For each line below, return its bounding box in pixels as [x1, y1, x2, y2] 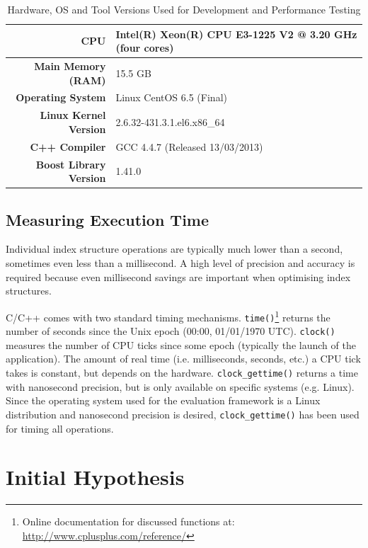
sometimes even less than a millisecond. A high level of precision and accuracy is [6, 256, 355, 270]
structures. [6, 283, 52, 298]
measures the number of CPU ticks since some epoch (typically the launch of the [6, 337, 356, 352]
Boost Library [35, 156, 106, 171]
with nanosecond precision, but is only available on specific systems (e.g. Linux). [6, 379, 355, 394]
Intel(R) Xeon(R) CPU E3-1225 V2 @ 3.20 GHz [115, 26, 357, 41]
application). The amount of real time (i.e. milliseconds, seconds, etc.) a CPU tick [6, 351, 361, 366]
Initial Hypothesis [6, 462, 185, 491]
